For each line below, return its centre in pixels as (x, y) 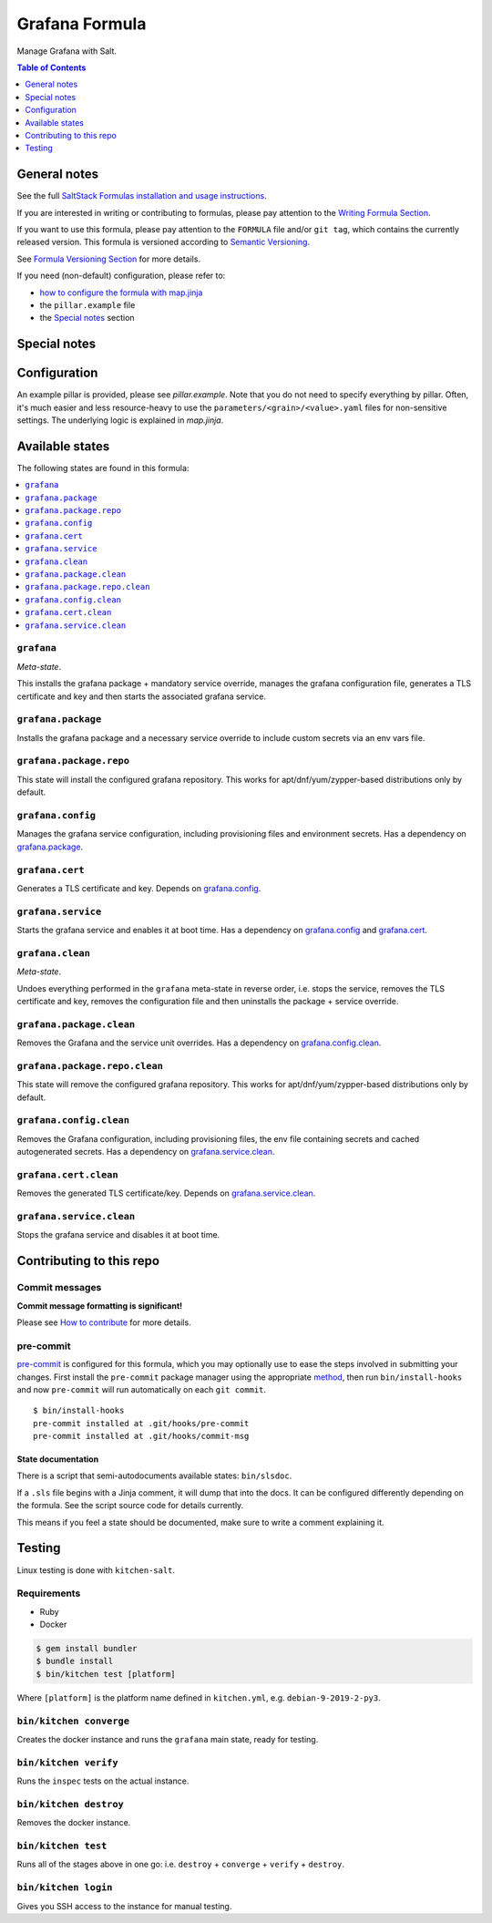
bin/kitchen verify (67, 1762)
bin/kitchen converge (73, 1721)
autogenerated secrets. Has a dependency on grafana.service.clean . (146, 1152)
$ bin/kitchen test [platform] (106, 1674)
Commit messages (59, 1288)
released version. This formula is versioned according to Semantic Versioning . (163, 242)
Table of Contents (51, 67)
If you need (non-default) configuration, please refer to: (121, 276)
